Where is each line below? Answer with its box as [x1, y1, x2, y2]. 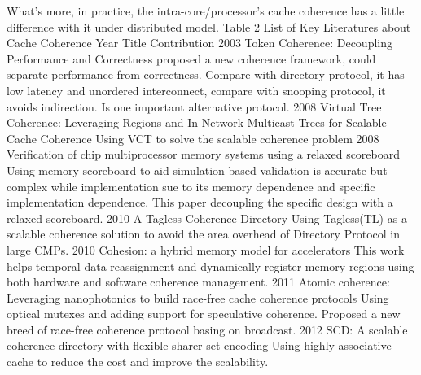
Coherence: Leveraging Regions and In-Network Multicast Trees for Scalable [7, 114, 387, 131]
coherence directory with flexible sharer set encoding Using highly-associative [7, 337, 392, 354]
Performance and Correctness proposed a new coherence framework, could [7, 50, 376, 67]
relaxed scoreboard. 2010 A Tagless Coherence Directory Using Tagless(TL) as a [7, 209, 407, 226]
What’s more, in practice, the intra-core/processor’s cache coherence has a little [7, 2, 405, 19]
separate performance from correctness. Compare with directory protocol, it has [7, 66, 405, 83]
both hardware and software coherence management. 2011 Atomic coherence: [7, 273, 390, 290]
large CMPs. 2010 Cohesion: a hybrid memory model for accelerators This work [7, 241, 405, 258]
